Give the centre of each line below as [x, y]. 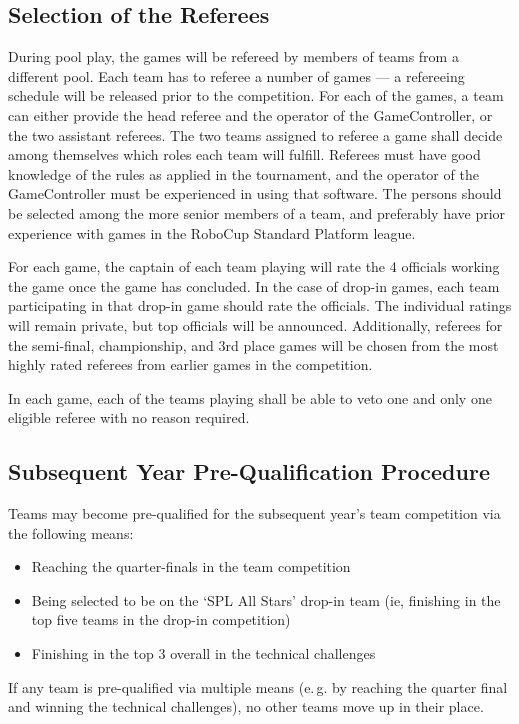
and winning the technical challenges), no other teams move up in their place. [246, 706]
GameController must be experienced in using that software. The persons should [255, 193]
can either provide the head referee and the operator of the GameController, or [250, 114]
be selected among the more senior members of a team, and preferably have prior [257, 212]
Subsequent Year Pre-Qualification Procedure [249, 471]
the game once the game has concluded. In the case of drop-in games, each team [254, 285]
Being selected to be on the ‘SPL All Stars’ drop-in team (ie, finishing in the [266, 599]
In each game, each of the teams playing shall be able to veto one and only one [250, 397]
